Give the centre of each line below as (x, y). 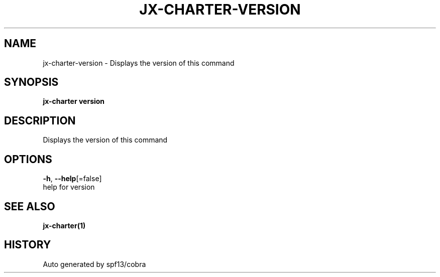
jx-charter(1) (64, 225)
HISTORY (28, 245)
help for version (69, 187)
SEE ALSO (30, 206)
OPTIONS (28, 159)
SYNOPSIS (31, 82)
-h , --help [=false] (72, 179)
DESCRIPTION (40, 120)
